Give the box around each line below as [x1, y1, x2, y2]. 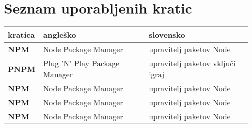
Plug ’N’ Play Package [43, 57, 120, 69]
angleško [43, 29, 76, 41]
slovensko [149, 29, 185, 41]
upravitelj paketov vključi [149, 57, 236, 69]
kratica [8, 29, 35, 41]
